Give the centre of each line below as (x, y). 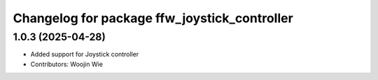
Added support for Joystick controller (85, 54)
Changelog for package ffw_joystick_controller (153, 18)
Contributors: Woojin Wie (66, 64)
